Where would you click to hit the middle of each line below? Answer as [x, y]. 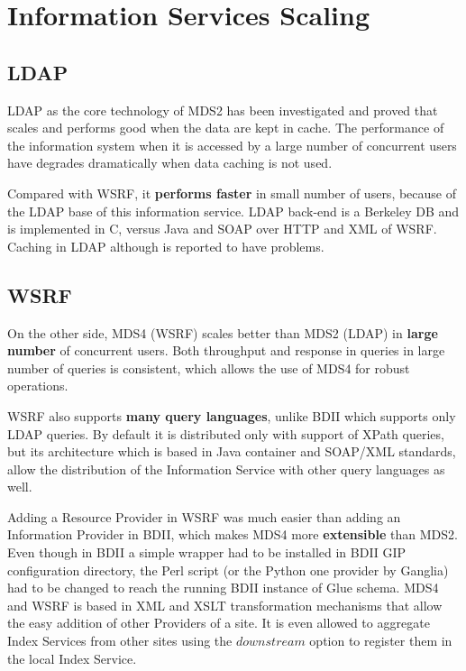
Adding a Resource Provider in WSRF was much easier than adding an [204, 516]
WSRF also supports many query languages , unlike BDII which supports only [232, 415]
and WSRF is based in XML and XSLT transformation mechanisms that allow [225, 605]
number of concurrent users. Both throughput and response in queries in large [226, 350]
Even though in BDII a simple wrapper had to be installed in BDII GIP [207, 552]
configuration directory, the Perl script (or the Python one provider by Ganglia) [228, 570]
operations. [38, 386]
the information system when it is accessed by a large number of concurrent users [232, 145]
